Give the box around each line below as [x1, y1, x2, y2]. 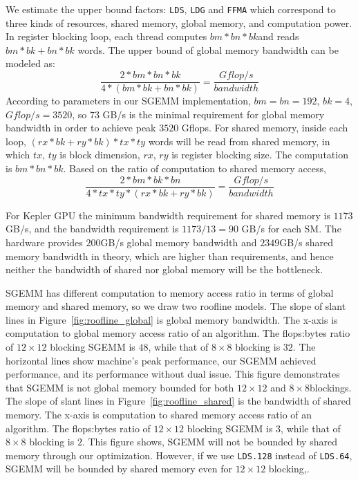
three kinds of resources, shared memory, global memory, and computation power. [6, 15, 352, 30]
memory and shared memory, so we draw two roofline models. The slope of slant [6, 299, 346, 313]
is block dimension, [59, 147, 140, 162]
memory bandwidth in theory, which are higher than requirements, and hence [6, 248, 334, 263]
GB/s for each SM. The [241, 221, 341, 236]
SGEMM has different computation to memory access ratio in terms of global [6, 285, 334, 299]
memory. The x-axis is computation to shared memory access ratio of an [6, 407, 312, 422]
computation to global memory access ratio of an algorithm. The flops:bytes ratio [6, 326, 350, 340]
